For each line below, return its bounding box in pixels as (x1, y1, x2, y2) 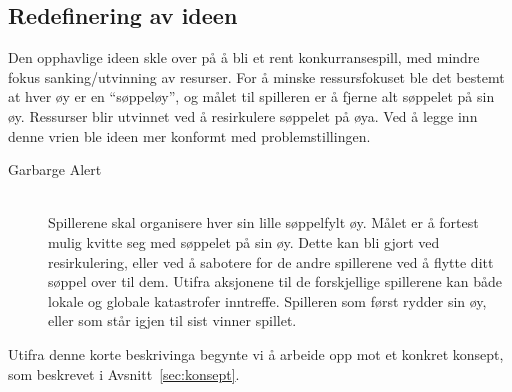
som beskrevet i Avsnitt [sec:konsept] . (8, 363, 240, 384)
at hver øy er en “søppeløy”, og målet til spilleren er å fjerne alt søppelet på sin (8, 86, 495, 107)
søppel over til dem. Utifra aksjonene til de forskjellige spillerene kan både (48, 271, 502, 292)
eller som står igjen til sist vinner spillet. (48, 310, 297, 331)
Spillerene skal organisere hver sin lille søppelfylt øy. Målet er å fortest (48, 212, 479, 233)
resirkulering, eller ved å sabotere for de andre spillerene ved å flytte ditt (48, 251, 494, 272)
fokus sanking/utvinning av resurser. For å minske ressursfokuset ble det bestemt (8, 66, 505, 87)
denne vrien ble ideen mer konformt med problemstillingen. (8, 125, 371, 146)
